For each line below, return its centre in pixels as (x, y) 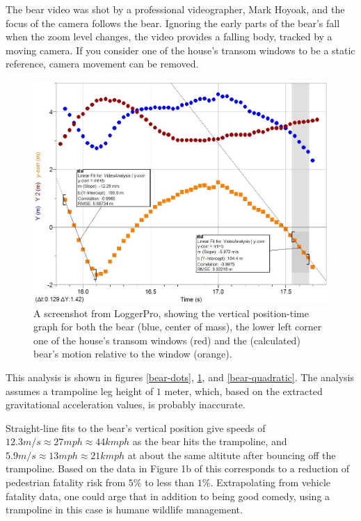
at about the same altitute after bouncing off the (232, 455)
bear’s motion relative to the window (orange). (133, 354)
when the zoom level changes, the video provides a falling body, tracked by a (169, 37)
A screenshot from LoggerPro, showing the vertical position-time (171, 313)
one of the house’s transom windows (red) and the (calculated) (167, 340)
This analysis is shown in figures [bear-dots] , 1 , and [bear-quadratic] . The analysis (180, 377)
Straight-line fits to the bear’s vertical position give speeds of (136, 427)
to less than (170, 482)
